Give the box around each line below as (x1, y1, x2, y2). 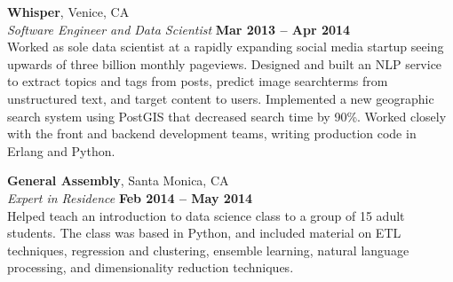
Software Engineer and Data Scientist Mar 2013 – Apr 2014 (7, 20, 351, 38)
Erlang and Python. (7, 141, 115, 160)
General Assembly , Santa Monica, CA (7, 171, 229, 190)
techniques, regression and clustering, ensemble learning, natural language (7, 240, 409, 259)
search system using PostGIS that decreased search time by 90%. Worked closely (7, 106, 447, 125)
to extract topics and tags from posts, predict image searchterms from (7, 72, 388, 90)
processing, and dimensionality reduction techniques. (7, 258, 294, 277)
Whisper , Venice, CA (7, 3, 130, 20)
